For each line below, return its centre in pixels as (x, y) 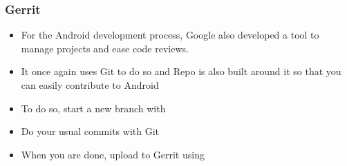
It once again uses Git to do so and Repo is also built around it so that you (181, 71)
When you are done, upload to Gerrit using (113, 154)
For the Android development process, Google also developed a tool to (170, 35)
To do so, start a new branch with (93, 108)
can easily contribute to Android (90, 85)
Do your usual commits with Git (90, 131)
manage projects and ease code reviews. (105, 48)
